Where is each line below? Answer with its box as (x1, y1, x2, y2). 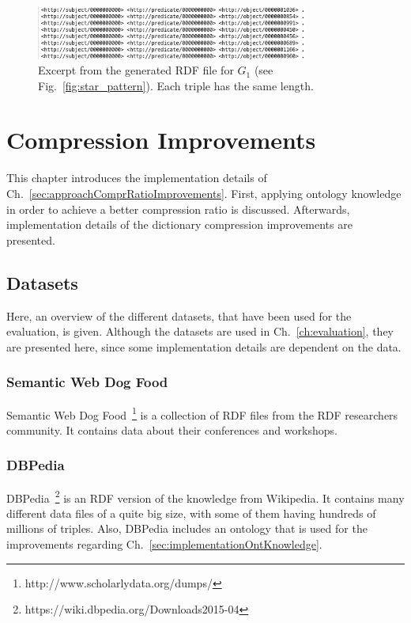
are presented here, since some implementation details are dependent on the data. (6, 338, 402, 355)
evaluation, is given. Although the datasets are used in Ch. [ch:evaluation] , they (6, 323, 394, 340)
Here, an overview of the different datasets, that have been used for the (6, 307, 352, 324)
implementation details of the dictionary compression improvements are (6, 216, 353, 233)
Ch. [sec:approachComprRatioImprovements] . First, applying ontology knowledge (6, 185, 402, 201)
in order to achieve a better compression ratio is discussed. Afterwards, (6, 200, 350, 217)
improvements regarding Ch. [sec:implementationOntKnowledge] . (6, 536, 322, 553)
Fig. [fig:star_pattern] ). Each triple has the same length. (38, 77, 314, 93)
